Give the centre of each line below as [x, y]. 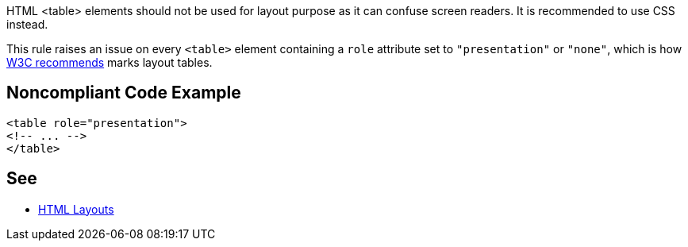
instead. [27, 24]
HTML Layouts [76, 209]
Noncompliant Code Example [124, 93]
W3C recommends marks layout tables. [110, 62]
